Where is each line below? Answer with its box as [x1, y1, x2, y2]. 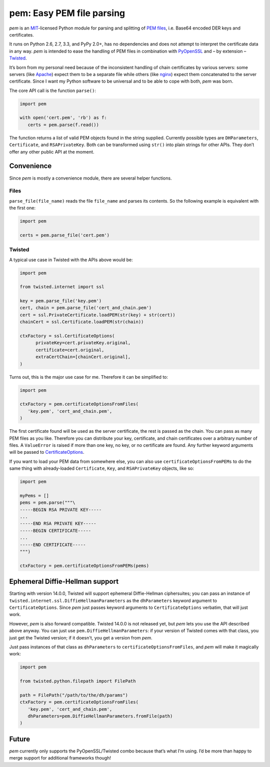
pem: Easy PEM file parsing [9, 8, 125, 19]
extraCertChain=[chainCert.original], [35, 354, 131, 360]
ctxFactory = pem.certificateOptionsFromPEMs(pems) [19, 563, 149, 568]
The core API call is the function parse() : [9, 88, 96, 94]
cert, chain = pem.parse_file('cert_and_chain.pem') [19, 305, 152, 311]
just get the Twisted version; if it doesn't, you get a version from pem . [9, 634, 152, 640]
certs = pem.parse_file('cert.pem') [19, 232, 110, 238]
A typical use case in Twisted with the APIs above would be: [9, 257, 133, 263]
